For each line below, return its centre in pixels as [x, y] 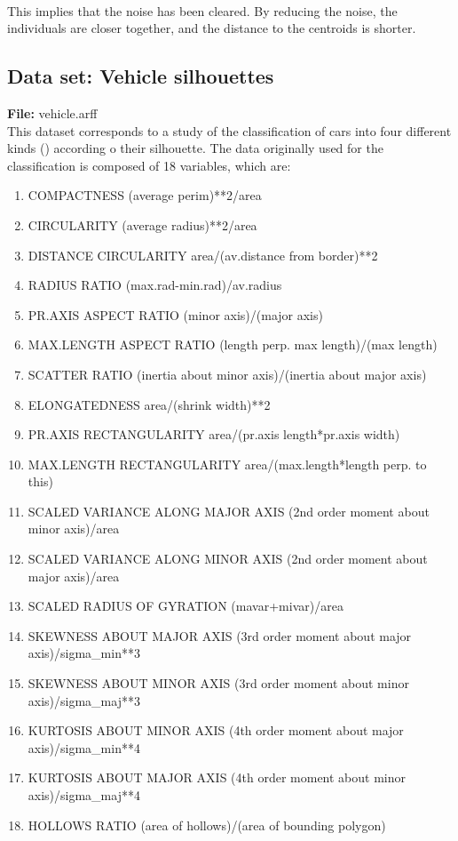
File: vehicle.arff [52, 112]
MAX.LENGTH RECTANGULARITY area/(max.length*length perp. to [227, 464]
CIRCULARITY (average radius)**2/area [142, 224]
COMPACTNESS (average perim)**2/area [145, 195]
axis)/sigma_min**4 [84, 747]
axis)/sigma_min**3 [84, 653]
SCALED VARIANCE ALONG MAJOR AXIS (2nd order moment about [229, 511]
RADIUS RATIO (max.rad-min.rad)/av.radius [155, 285]
